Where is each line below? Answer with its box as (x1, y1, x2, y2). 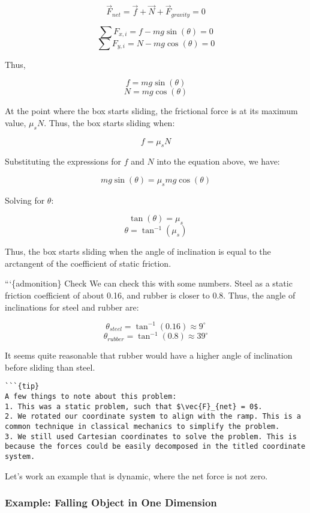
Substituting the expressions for (5, 155, 122, 168)
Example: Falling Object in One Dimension (5, 495, 217, 510)
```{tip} (5, 382, 40, 391)
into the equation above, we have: (156, 155, 280, 168)
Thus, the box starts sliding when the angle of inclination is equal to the (5, 245, 271, 258)
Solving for (5, 193, 45, 206)
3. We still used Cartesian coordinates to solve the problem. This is (5, 432, 297, 441)
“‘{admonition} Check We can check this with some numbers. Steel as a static (5, 277, 293, 290)
